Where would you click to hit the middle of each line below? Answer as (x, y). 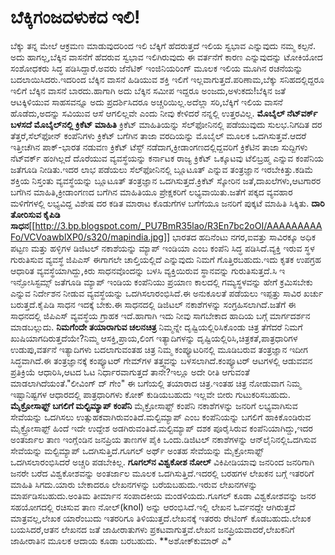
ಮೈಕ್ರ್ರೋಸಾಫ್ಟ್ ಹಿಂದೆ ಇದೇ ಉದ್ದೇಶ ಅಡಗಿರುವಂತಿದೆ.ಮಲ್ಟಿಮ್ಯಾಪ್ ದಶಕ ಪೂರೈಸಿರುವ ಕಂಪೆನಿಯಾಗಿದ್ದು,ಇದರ (161, 428)
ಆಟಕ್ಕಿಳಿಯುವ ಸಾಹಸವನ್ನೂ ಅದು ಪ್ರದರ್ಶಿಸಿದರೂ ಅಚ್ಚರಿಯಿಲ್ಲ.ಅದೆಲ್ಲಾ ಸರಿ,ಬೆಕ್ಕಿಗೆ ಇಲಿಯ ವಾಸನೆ (146, 102)
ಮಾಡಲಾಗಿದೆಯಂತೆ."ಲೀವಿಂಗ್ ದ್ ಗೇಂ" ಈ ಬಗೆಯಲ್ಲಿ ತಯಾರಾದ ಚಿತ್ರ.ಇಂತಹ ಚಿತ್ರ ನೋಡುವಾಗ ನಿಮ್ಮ (156, 383)
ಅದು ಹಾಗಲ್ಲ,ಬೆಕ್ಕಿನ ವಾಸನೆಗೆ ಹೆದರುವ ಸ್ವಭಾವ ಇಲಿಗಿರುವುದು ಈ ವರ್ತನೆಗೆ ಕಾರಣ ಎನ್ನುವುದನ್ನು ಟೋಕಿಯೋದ (166, 57)
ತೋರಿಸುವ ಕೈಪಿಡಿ (35, 214)
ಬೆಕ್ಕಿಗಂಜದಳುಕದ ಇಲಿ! (75, 17)
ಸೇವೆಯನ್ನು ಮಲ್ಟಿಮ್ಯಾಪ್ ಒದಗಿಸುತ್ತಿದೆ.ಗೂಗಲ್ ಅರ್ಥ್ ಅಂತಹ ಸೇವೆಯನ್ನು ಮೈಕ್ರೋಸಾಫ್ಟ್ (137, 450)
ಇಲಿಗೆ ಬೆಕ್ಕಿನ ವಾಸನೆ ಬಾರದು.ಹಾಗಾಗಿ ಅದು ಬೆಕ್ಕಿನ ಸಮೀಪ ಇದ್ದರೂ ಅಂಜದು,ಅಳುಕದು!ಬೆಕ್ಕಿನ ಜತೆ (148, 90)
